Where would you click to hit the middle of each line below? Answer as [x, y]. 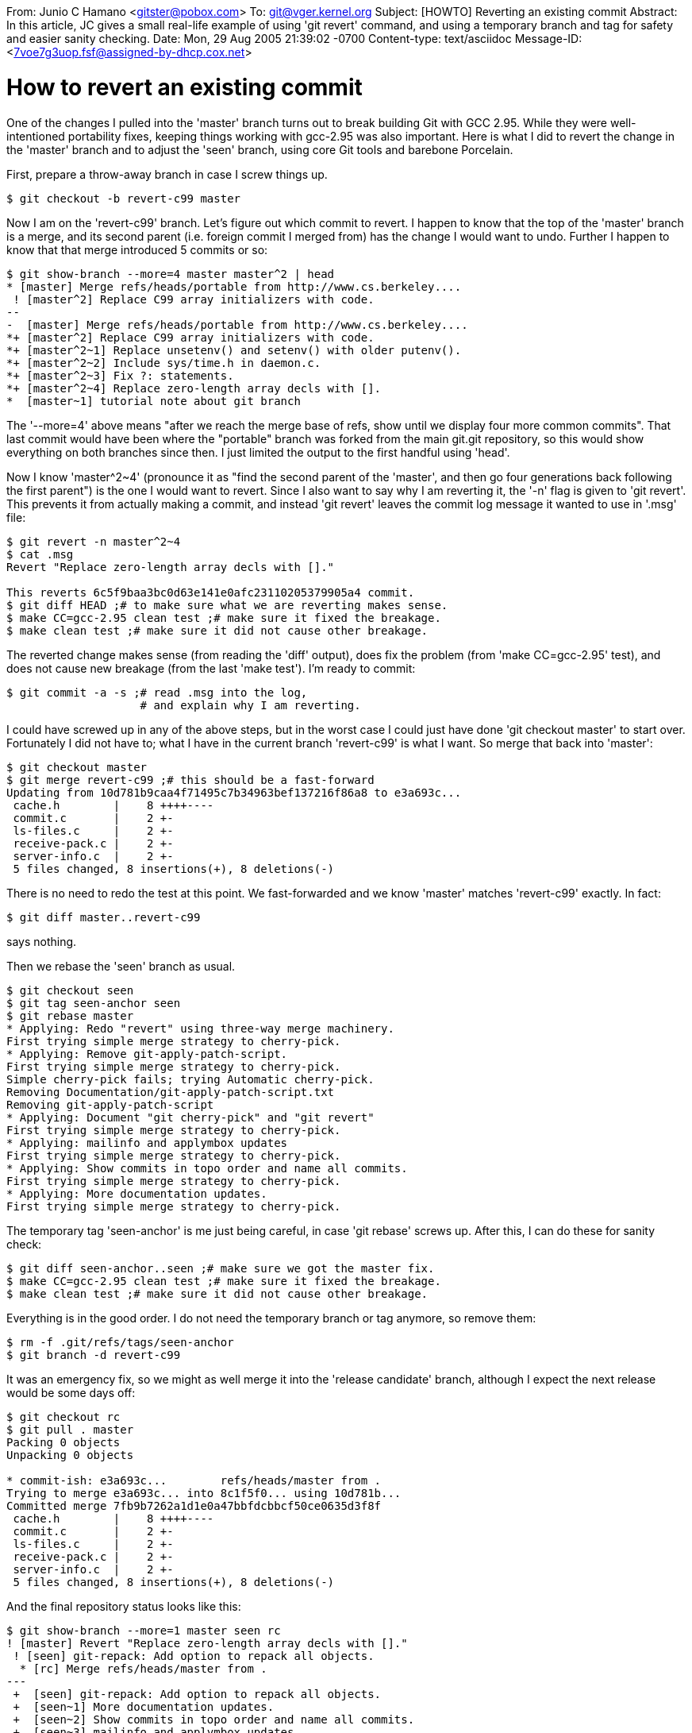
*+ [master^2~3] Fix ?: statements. [120, 375]
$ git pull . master [70, 1429]
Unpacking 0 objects [70, 1455]
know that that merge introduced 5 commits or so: [137, 249]
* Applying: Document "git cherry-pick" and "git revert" [190, 1117]
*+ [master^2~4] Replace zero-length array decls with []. [194, 388]
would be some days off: [71, 1392]
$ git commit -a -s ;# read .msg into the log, [157, 692]
